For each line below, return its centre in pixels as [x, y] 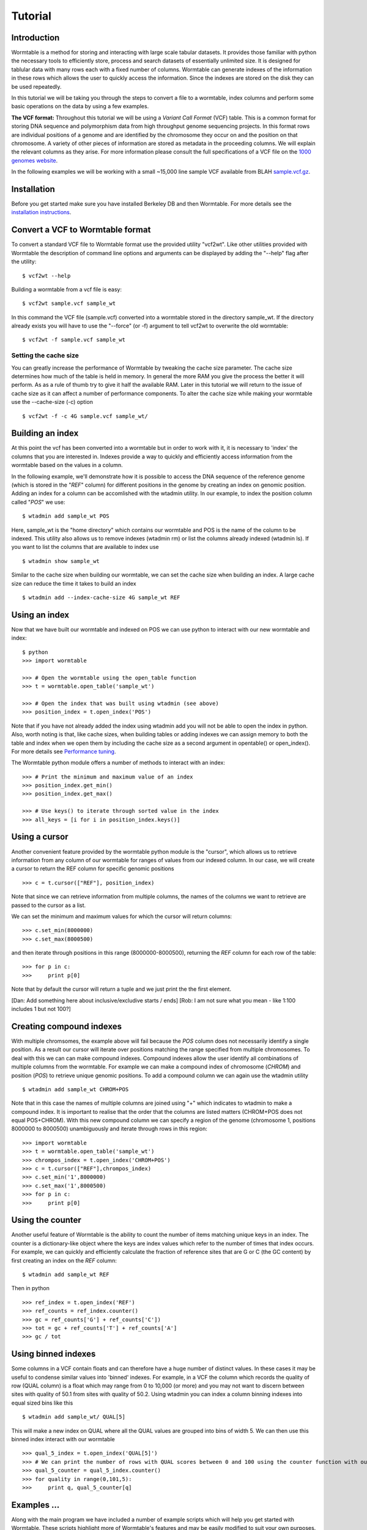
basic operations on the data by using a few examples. [80, 106]
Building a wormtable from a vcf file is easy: [67, 289]
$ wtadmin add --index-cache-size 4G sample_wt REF [101, 597]
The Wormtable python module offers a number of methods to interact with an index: [118, 763]
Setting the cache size [45, 356]
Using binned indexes [54, 1354]
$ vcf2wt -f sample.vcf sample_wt [74, 340]
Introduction [35, 38]
